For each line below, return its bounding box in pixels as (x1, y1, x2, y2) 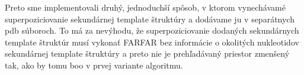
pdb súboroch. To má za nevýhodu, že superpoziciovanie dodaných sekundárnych (5, 24, 299, 37)
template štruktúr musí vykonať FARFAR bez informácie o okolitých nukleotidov (5, 35, 299, 48)
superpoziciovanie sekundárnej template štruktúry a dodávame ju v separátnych (5, 12, 295, 25)
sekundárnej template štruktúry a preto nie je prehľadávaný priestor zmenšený (5, 47, 290, 60)
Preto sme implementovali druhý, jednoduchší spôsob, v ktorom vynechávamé (5, 1, 286, 13)
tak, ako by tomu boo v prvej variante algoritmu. (5, 58, 183, 71)
